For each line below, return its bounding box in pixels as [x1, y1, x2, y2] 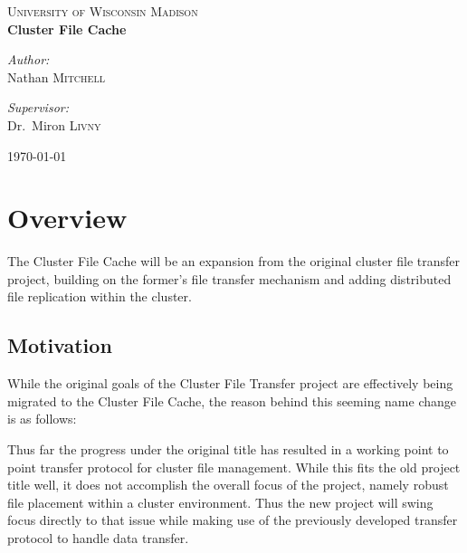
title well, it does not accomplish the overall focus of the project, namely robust [7, 475, 449, 494]
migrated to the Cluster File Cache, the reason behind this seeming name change [7, 391, 457, 410]
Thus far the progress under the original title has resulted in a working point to [7, 440, 449, 459]
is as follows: [7, 409, 77, 428]
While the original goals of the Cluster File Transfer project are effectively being [7, 374, 453, 393]
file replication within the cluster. [7, 287, 192, 306]
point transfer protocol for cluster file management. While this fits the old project [7, 457, 461, 476]
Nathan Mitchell [7, 67, 105, 86]
